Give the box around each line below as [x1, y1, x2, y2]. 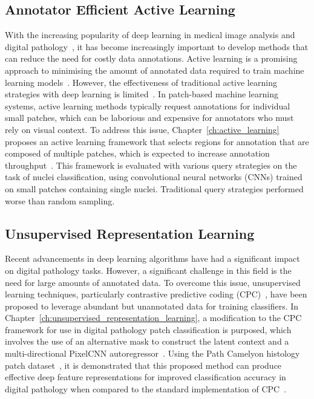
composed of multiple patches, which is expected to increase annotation [5, 147, 270, 160]
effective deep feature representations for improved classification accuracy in [5, 371, 286, 383]
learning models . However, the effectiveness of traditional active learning [5, 76, 277, 88]
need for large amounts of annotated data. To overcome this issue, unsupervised [5, 276, 301, 288]
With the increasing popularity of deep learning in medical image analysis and [5, 28, 295, 41]
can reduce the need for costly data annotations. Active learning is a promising [5, 52, 298, 65]
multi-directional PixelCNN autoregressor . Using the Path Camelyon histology [5, 347, 300, 360]
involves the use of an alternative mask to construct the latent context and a [5, 335, 289, 348]
